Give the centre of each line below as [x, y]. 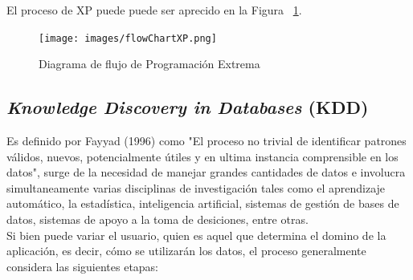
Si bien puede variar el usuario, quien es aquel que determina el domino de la [196, 235]
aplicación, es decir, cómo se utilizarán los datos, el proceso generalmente [186, 251]
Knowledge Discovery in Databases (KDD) [188, 107]
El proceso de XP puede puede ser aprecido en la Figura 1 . [154, 10]
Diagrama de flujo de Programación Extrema [149, 64]
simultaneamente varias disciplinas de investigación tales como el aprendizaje [196, 187]
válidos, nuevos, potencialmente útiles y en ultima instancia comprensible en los [202, 156]
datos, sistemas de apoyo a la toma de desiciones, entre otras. [157, 219]
